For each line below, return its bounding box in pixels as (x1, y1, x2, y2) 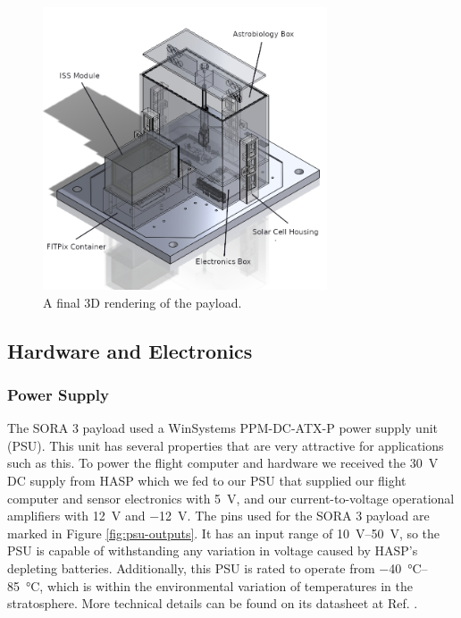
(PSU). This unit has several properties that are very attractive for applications (7, 436, 444, 454)
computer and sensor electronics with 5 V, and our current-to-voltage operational (7, 488, 455, 507)
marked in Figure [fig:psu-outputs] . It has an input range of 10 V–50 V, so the (7, 523, 440, 542)
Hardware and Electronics (7, 336, 253, 364)
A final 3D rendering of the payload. (43, 292, 242, 311)
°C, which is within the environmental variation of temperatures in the (25, 576, 413, 595)
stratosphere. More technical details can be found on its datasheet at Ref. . (7, 594, 418, 613)
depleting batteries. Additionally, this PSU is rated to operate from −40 (7, 558, 402, 577)
